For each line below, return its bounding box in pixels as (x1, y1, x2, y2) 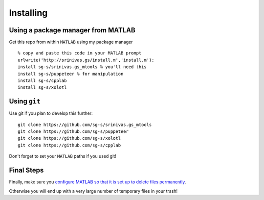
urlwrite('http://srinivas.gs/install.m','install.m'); (18, 57, 154, 63)
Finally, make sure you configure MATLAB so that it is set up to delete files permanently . (9, 179, 186, 185)
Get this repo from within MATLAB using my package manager (9, 39, 133, 45)
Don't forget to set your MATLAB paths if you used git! (9, 153, 117, 159)
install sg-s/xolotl (18, 85, 67, 90)
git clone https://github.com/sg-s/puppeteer (18, 129, 129, 134)
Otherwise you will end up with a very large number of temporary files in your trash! (9, 188, 178, 194)
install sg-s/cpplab (18, 78, 67, 83)
